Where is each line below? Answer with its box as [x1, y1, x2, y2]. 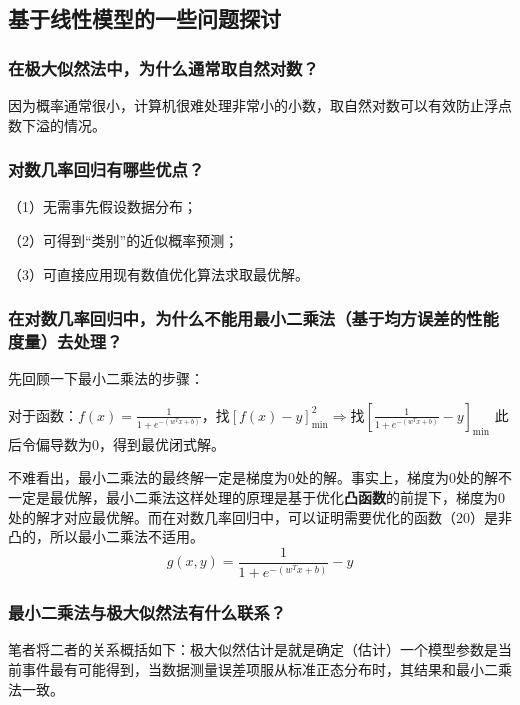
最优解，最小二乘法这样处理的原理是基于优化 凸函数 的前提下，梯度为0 [49, 486, 505, 507]
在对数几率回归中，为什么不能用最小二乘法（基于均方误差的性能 [8, 306, 499, 331]
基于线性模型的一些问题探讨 [8, 3, 281, 34]
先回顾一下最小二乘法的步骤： [8, 368, 204, 389]
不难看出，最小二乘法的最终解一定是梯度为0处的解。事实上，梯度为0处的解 [8, 467, 498, 488]
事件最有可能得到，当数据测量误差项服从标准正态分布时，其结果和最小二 [21, 658, 498, 679]
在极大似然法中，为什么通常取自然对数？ [8, 55, 319, 80]
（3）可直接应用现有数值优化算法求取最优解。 [8, 263, 309, 284]
